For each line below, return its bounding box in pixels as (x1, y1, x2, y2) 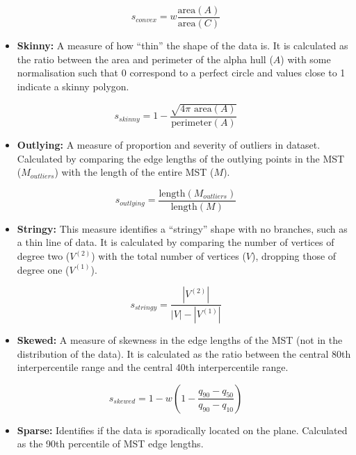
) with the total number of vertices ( (91, 249, 246, 263)
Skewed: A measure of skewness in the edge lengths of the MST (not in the (17, 333, 343, 347)
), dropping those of (252, 249, 337, 263)
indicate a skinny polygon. (17, 78, 129, 93)
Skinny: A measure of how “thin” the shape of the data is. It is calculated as (17, 38, 348, 53)
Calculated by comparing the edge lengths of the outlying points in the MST (17, 151, 345, 165)
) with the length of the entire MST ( (54, 165, 214, 179)
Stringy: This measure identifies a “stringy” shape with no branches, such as (17, 221, 348, 235)
